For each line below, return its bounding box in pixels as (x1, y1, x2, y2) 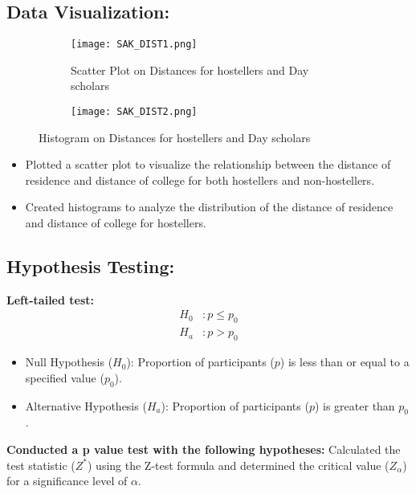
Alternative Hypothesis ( (25, 397, 147, 414)
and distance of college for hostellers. (25, 214, 206, 231)
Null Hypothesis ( (25, 353, 113, 370)
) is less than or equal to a (279, 353, 410, 370)
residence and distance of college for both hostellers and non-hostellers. (25, 171, 375, 188)
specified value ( (25, 369, 104, 386)
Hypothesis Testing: (6, 254, 175, 279)
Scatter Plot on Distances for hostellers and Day (71, 61, 309, 78)
